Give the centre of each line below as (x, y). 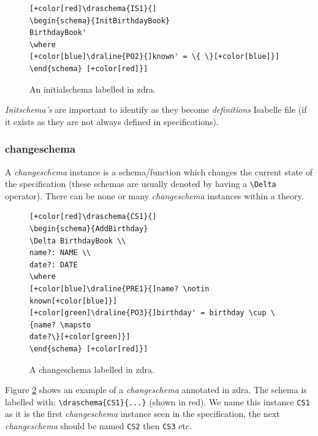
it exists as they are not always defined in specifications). (112, 121)
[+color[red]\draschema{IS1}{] (93, 9)
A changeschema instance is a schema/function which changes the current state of (159, 171)
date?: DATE (54, 265)
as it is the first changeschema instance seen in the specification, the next (142, 414)
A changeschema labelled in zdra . (92, 369)
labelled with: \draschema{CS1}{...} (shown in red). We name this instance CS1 (157, 401)
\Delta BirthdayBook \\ (78, 241)
